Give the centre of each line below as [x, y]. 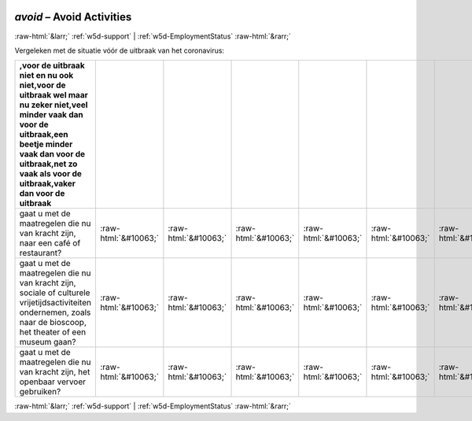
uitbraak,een [44, 135]
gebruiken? [40, 392]
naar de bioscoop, [53, 323]
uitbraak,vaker [48, 183]
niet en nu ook [46, 76]
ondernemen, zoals [55, 312]
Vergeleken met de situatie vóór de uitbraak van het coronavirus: [119, 50]
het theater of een [53, 332]
